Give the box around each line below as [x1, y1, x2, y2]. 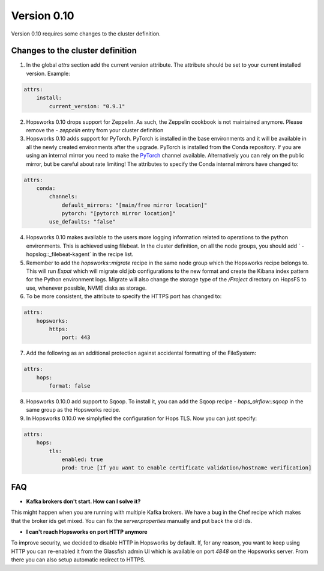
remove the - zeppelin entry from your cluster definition [26, 126, 164, 133]
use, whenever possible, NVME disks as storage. [26, 284, 147, 292]
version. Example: [26, 70, 70, 77]
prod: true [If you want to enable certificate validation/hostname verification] [61, 465, 312, 471]
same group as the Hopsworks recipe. [26, 406, 121, 414]
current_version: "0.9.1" [49, 103, 125, 109]
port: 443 [61, 334, 91, 341]
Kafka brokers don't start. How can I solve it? [26, 498, 141, 505]
